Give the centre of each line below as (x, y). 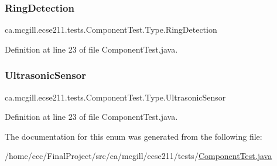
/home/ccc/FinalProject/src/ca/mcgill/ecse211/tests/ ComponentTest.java (138, 156)
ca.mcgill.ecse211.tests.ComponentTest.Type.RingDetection (111, 30)
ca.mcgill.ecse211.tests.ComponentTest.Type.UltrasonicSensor (115, 97)
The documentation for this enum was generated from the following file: (134, 136)
